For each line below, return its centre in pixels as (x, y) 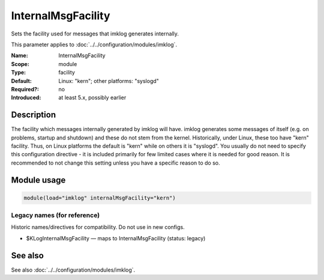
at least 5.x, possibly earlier (92, 98)
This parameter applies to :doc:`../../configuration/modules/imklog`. (94, 44)
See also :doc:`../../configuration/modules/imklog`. (73, 270)
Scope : (20, 64)
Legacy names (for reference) (55, 215)
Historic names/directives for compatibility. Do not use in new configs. (98, 227)
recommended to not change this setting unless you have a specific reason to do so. (115, 163)
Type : (19, 73)
